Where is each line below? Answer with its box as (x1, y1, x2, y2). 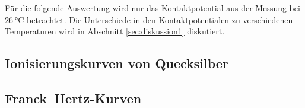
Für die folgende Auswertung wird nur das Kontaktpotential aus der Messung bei (5, 2, 300, 14)
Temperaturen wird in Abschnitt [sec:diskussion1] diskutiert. (5, 25, 225, 37)
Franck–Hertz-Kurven (5, 88, 142, 107)
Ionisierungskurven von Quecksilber (5, 54, 228, 72)
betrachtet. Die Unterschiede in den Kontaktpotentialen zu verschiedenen (27, 13, 293, 26)
